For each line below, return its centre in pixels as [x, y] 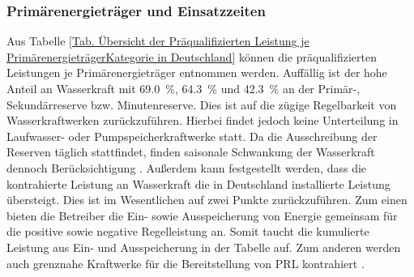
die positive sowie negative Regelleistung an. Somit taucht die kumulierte [188, 231]
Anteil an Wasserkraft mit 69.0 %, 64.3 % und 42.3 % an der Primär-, [184, 88]
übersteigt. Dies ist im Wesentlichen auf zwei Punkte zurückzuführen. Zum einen [207, 200]
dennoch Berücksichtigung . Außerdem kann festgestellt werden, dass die [187, 167]
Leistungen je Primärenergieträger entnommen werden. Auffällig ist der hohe [197, 72]
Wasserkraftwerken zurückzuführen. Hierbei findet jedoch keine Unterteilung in [203, 120]
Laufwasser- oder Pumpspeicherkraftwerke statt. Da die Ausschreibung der [192, 136]
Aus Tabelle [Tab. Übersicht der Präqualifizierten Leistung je [158, 41]
